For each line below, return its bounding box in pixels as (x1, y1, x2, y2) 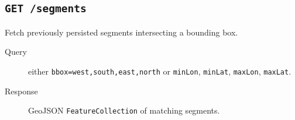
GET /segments (5, 2, 87, 15)
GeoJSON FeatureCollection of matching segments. (28, 104, 220, 117)
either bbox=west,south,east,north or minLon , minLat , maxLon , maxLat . (28, 65, 291, 77)
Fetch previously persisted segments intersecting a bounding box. (5, 26, 238, 38)
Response (5, 84, 38, 97)
